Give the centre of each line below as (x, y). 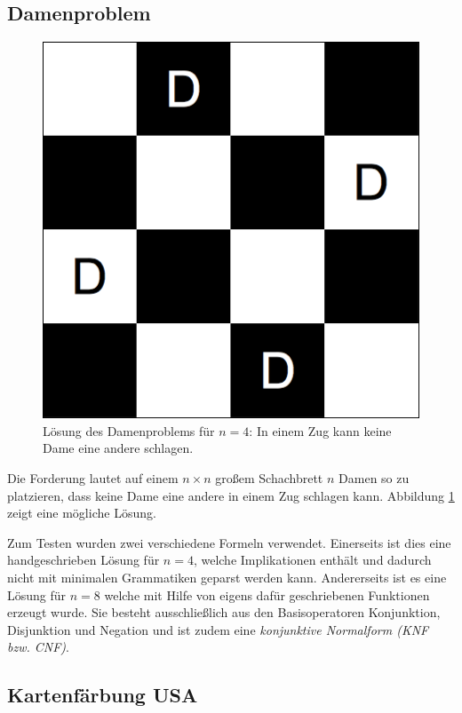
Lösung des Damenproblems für (129, 430)
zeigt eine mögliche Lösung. (82, 513)
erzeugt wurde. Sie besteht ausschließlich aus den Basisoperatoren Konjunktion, (224, 612)
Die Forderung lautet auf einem (93, 477)
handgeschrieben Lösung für (84, 560)
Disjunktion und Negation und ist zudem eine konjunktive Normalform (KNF (218, 629)
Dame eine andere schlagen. (118, 448)
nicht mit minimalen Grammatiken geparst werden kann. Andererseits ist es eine (227, 577)
